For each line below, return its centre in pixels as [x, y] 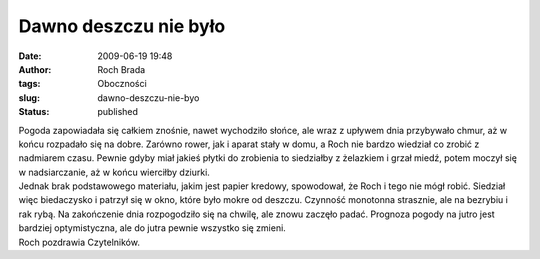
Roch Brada [121, 69]
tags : [29, 84]
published [118, 112]
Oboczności [122, 84]
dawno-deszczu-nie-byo [148, 97]
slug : [29, 97]
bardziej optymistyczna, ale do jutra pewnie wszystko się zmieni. [152, 228]
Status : [34, 112]
